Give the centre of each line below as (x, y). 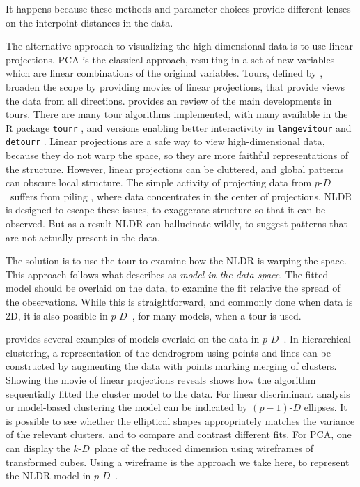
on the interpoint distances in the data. (89, 22)
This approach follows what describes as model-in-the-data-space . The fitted (167, 274)
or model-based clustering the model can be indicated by (127, 407)
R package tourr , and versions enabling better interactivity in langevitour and (179, 127)
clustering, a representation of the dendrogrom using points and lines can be (168, 352)
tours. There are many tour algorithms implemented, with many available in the (177, 114)
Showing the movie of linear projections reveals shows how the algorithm (161, 379)
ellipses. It (326, 407)
